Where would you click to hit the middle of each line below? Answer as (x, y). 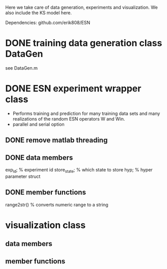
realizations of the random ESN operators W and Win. (69, 118)
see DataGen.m (22, 68)
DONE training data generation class (84, 43)
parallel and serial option (38, 124)
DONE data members (39, 157)
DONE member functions (46, 192)
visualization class (45, 225)
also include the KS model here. (39, 13)
